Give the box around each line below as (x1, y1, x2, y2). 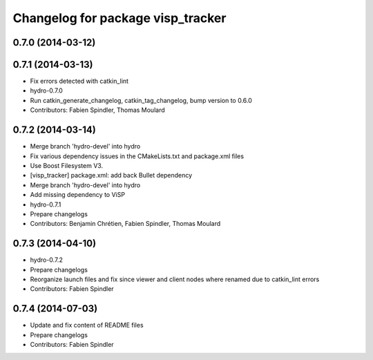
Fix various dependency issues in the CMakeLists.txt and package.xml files (30, 152, 245, 160)
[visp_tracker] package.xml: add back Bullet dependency (30, 171, 193, 180)
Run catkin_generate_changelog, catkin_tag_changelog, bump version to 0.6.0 (30, 96, 252, 104)
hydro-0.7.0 (30, 86, 64, 95)
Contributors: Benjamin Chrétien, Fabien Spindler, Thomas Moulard (30, 220, 221, 228)
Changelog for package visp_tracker (12, 10, 227, 26)
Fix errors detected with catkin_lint (30, 77, 129, 86)
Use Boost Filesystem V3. (30, 161, 104, 169)
